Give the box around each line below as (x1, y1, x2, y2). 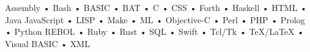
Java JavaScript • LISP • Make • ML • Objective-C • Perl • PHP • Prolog (5, 13, 305, 26)
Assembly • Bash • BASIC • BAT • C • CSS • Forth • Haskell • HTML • (5, 1, 307, 13)
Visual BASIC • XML (5, 37, 90, 50)
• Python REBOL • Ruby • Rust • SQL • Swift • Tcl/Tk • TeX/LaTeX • (5, 25, 304, 38)
